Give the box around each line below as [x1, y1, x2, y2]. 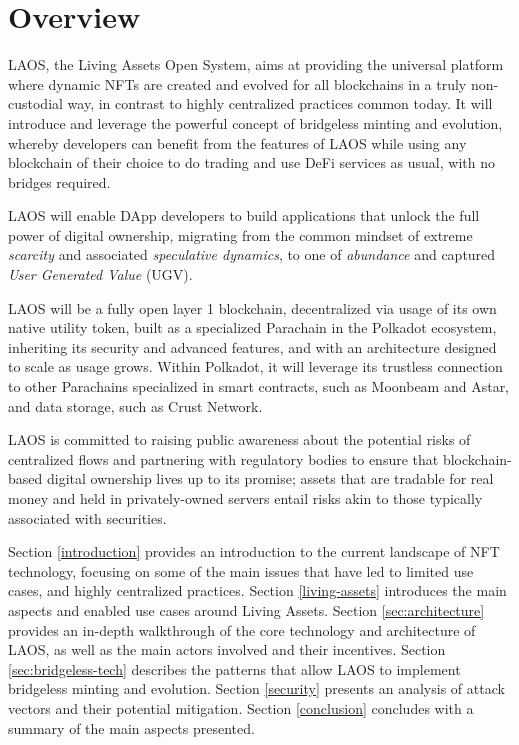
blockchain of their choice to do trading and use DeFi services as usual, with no [8, 152, 495, 173]
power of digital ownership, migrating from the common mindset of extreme [8, 224, 473, 245]
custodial [8, 93, 63, 114]
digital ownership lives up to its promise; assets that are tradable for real [46, 468, 494, 489]
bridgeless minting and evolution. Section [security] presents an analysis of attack [8, 678, 505, 699]
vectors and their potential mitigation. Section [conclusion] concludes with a [8, 697, 474, 718]
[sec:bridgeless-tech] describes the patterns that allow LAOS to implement [8, 658, 461, 679]
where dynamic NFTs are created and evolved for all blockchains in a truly [8, 73, 467, 94]
